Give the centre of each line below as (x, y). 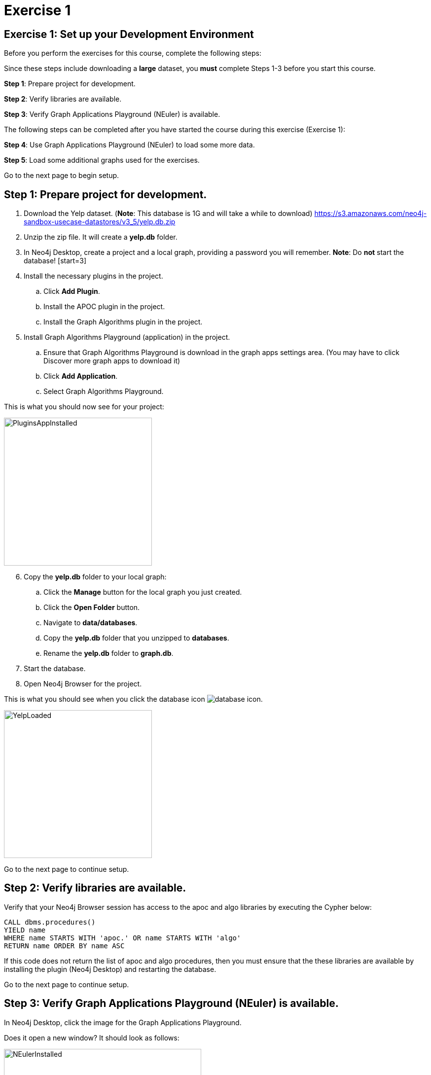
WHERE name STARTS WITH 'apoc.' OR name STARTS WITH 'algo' (123, 938)
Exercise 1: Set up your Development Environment (129, 34)
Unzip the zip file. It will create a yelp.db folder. (101, 237)
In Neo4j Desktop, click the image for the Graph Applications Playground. (123, 1022)
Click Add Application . (81, 376)
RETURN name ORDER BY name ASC (64, 946)
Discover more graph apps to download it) (112, 361)
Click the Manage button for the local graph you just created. (143, 592)
